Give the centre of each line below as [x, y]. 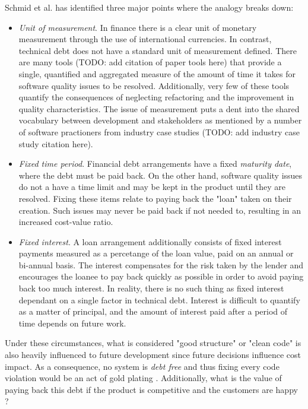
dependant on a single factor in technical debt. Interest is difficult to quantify [159, 299]
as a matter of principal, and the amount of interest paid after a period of [153, 311]
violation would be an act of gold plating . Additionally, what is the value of [143, 378]
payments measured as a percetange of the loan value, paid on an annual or [156, 253]
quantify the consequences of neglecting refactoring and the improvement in [156, 97]
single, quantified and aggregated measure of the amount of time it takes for [157, 73]
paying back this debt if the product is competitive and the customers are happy [151, 389]
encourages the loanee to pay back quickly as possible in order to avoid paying [161, 276]
